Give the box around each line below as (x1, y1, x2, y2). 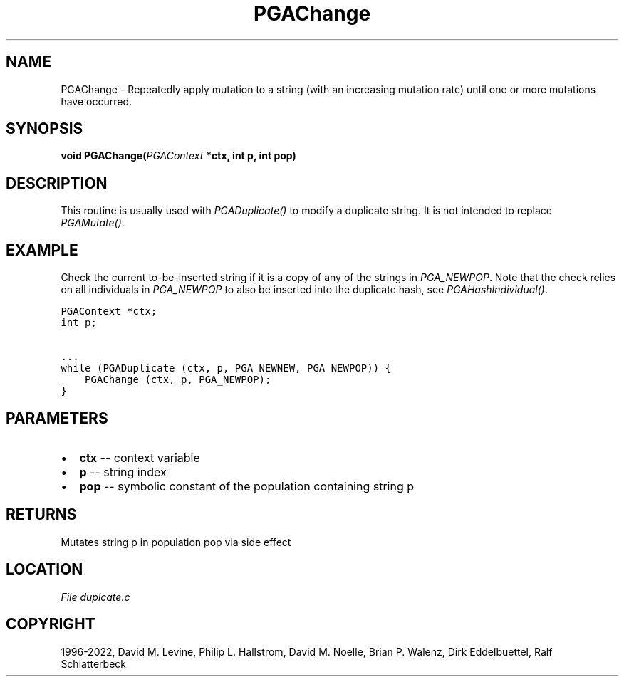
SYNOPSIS (6, 120, 83, 138)
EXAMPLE (6, 241, 78, 259)
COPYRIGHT (6, 615, 95, 634)
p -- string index (79, 464, 167, 479)
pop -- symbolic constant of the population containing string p (79, 478, 415, 493)
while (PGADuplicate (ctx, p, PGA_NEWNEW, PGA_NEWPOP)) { (61, 362, 391, 374)
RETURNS (6, 505, 77, 524)
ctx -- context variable (79, 450, 200, 465)
